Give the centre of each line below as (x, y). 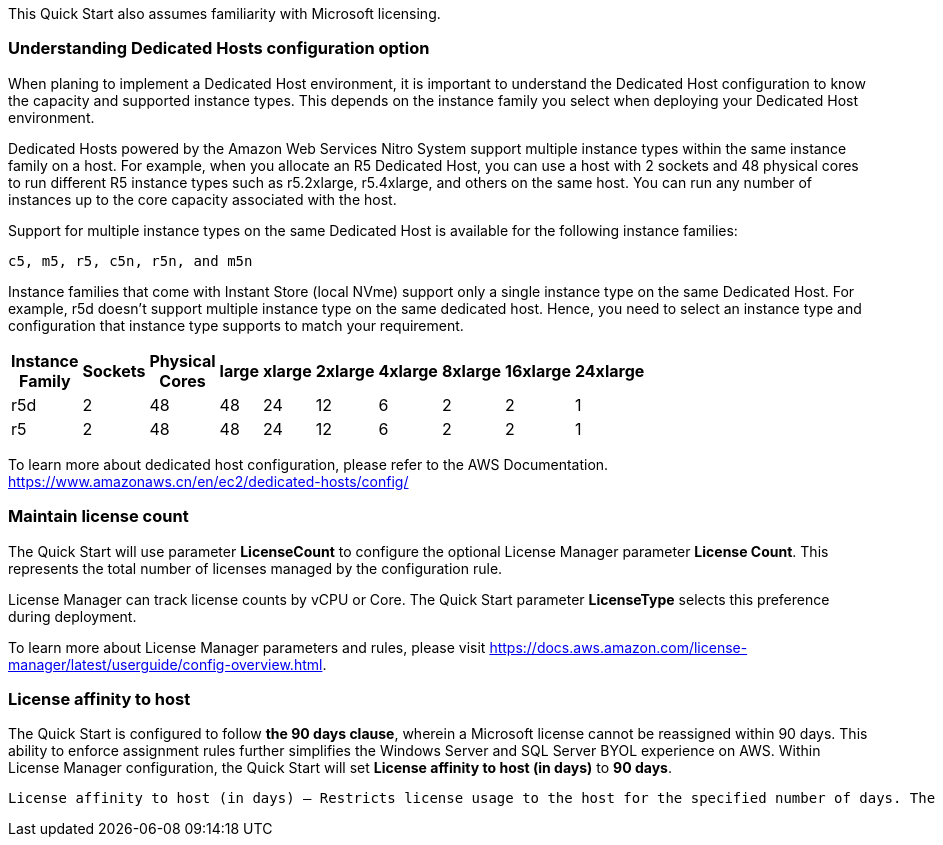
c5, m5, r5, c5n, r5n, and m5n (130, 260)
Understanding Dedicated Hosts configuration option (219, 48)
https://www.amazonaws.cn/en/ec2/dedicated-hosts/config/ (208, 481)
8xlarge (471, 370)
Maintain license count (98, 516)
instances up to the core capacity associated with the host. (202, 199)
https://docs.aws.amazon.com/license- (618, 647)
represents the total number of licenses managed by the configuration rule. (255, 568)
